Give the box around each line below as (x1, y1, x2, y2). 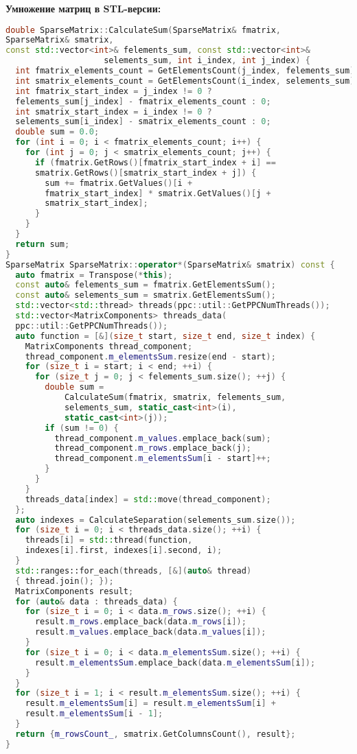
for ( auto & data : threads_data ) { (15, 596, 178, 606)
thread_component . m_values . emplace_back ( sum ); (54, 433, 271, 443)
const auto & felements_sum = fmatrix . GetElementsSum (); (15, 280, 276, 290)
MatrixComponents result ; (15, 586, 134, 596)
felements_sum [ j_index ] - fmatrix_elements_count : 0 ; (15, 96, 271, 106)
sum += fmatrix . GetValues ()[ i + (45, 178, 193, 188)
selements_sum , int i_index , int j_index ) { (104, 56, 310, 66)
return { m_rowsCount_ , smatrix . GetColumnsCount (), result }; (15, 729, 296, 739)
